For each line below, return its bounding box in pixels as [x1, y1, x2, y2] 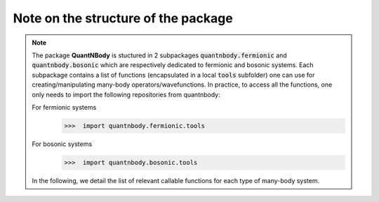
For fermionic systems [32, 103, 97, 111]
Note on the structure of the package [13, 10, 233, 26]
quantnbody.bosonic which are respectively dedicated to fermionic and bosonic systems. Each [32, 61, 314, 69]
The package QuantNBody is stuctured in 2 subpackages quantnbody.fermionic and [32, 51, 287, 59]
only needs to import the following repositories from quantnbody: [32, 90, 220, 99]
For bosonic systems [32, 140, 93, 148]
